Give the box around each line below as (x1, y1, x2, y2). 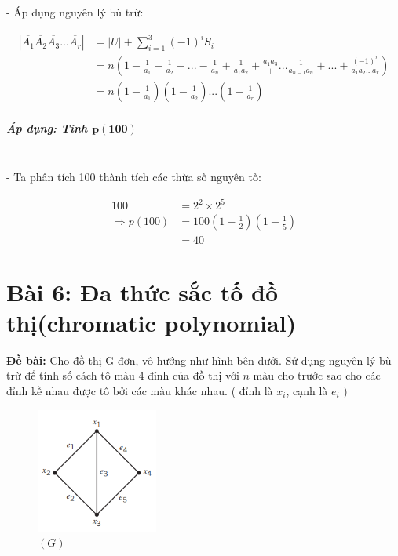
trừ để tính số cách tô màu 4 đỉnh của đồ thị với (6, 367, 239, 383)
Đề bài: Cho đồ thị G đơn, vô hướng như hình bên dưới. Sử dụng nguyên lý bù (6, 351, 392, 368)
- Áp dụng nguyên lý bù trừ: (6, 4, 144, 20)
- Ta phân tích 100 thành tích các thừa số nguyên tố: (6, 169, 261, 185)
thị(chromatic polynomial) (6, 306, 297, 338)
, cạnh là (286, 383, 328, 399)
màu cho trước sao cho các (253, 367, 381, 383)
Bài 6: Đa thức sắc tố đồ (6, 275, 278, 307)
